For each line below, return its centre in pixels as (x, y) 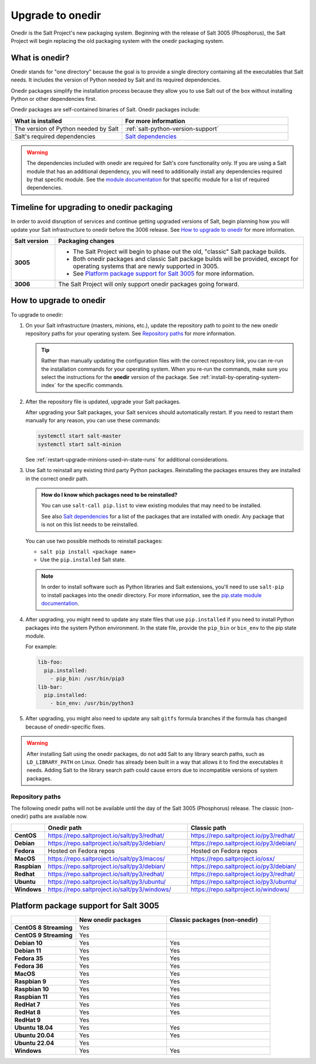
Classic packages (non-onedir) (214, 920)
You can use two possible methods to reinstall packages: (94, 541)
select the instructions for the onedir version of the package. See (120, 377)
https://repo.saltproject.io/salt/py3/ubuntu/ (107, 882)
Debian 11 (28, 951)
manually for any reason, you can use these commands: (93, 421)
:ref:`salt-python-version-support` (172, 128)
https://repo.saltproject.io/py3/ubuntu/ (243, 882)
